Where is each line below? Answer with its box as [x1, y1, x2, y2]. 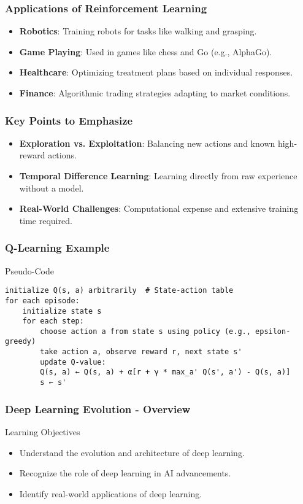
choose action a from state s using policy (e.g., [40, 327, 251, 336]
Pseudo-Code [5, 264, 54, 277]
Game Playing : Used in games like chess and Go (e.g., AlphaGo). [19, 45, 272, 58]
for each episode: [5, 296, 80, 305]
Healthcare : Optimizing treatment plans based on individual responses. [19, 66, 293, 79]
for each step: [22, 317, 84, 326]
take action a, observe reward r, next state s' [40, 347, 242, 357]
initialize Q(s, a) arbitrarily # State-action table [5, 286, 234, 295]
